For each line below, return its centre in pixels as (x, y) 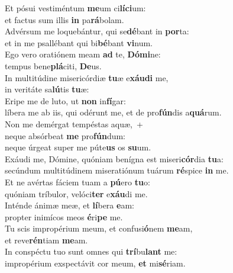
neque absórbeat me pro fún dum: (65, 135)
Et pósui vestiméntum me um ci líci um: (75, 8)
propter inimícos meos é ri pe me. (64, 216)
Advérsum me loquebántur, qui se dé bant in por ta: (97, 31)
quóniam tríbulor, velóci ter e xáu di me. (76, 193)
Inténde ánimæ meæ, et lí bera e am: (69, 205)
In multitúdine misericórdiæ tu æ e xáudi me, (87, 77)
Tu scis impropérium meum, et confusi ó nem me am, (99, 228)
